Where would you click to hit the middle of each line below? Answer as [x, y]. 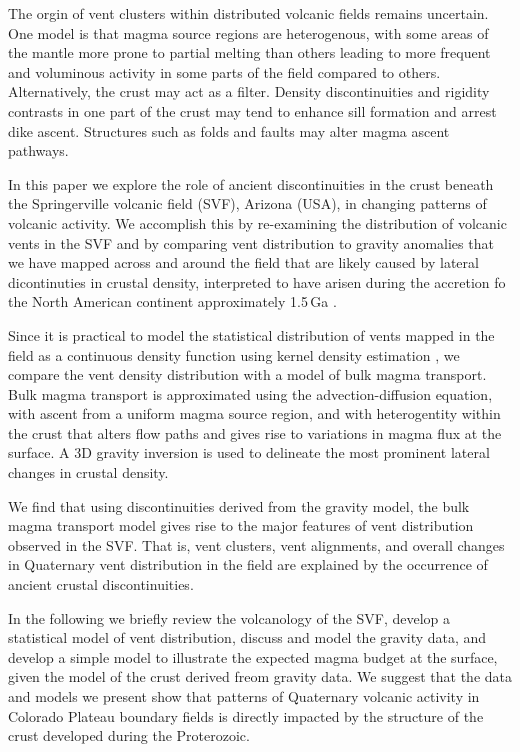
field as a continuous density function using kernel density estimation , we [234, 354]
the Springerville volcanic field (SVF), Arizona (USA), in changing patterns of [247, 203]
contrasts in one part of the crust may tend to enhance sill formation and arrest [252, 110]
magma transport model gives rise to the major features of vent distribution [241, 525]
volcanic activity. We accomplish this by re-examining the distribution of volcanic [257, 222]
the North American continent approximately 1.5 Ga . [172, 301]
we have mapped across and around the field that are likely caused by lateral [243, 262]
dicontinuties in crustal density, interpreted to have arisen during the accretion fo [257, 281]
